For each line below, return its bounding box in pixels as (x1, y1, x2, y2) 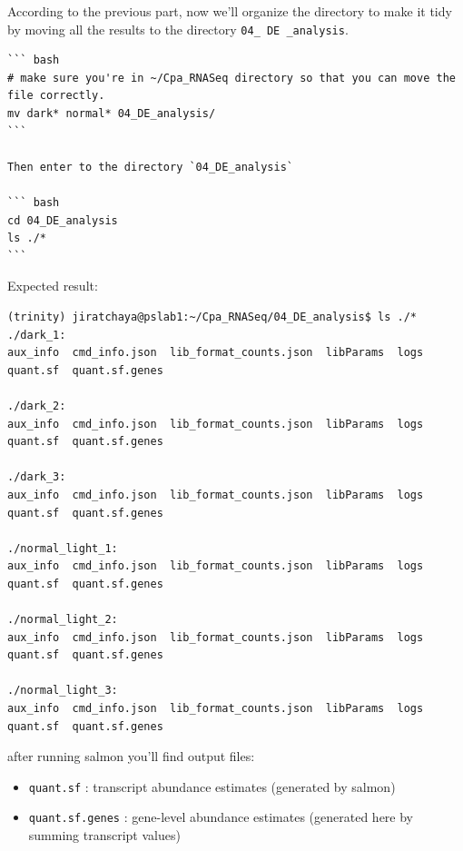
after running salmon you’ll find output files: (7, 747, 255, 766)
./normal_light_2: (7, 613, 118, 627)
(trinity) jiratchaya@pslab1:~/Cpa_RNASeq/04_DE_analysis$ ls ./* (7, 310, 418, 323)
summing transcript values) (28, 826, 181, 845)
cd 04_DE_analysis (7, 213, 118, 227)
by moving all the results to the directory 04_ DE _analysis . (7, 19, 349, 38)
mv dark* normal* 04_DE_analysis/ (7, 107, 216, 121)
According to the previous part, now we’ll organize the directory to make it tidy (7, 2, 452, 20)
